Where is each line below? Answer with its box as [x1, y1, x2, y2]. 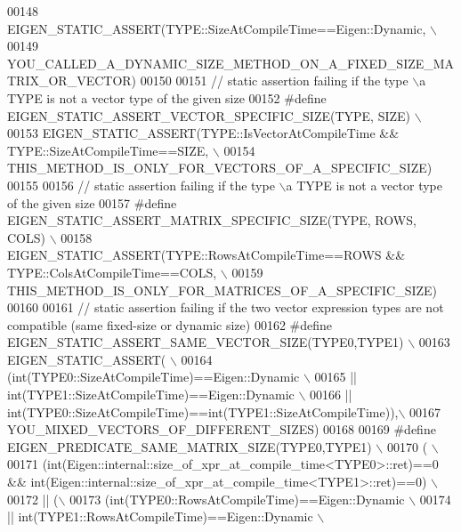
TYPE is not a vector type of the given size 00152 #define [7, 88, 327, 107]
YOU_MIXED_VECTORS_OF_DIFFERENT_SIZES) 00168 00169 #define [7, 420, 436, 439]
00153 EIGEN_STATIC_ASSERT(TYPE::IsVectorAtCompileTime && [7, 124, 400, 142]
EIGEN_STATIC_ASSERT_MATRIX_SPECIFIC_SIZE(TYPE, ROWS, [7, 211, 417, 230]
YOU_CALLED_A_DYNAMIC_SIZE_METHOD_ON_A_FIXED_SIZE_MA [7, 53, 455, 72]
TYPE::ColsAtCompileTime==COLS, [7, 262, 217, 281]
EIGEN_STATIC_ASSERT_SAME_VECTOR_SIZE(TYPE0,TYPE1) [7, 333, 404, 351]
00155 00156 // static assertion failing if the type [7, 175, 275, 194]
